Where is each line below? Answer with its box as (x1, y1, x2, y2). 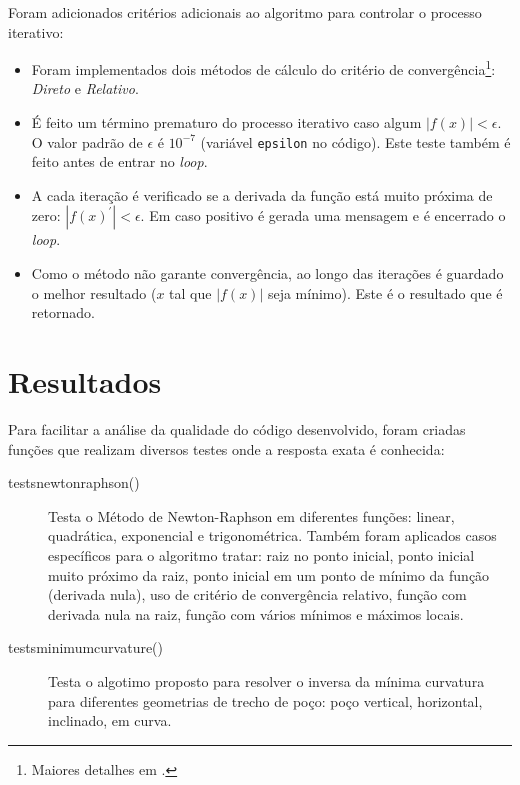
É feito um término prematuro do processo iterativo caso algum (31, 112, 422, 133)
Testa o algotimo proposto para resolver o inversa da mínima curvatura (48, 670, 485, 691)
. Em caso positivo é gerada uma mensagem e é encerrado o (140, 205, 506, 226)
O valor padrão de (31, 131, 143, 152)
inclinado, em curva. (48, 710, 172, 731)
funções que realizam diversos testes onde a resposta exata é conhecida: (8, 438, 445, 459)
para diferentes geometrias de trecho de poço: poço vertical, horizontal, (48, 690, 483, 711)
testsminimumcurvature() (8, 637, 164, 658)
